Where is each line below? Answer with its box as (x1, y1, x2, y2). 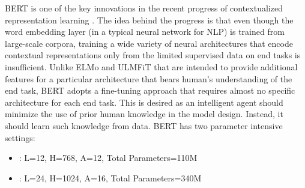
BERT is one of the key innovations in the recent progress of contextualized (5, 2, 283, 14)
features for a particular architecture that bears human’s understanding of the (5, 72, 292, 85)
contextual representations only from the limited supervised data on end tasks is (5, 49, 301, 61)
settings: (5, 131, 35, 144)
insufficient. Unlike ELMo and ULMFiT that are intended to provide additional (5, 60, 298, 73)
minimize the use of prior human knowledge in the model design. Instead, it (5, 108, 283, 120)
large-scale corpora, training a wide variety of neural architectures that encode (5, 37, 293, 49)
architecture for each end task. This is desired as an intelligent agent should (5, 96, 283, 108)
